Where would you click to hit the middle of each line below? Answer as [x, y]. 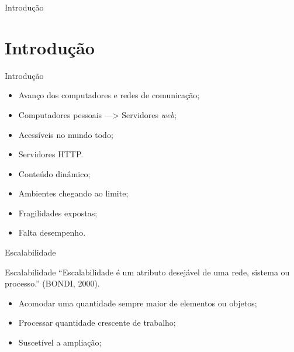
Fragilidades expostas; [58, 213]
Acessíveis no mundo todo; [66, 134]
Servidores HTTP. [51, 154]
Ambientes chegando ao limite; [73, 193]
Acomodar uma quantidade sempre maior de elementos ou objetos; [138, 303]
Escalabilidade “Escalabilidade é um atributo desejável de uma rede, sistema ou [147, 272]
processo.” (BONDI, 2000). [52, 283]
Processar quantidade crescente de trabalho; [97, 322]
